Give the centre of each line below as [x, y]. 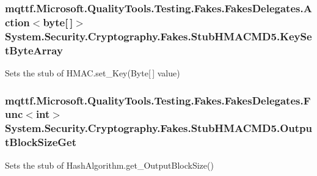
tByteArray [34, 50]
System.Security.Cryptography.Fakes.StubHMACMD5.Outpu [158, 128]
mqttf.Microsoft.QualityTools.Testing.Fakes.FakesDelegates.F [158, 100]
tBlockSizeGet [41, 142]
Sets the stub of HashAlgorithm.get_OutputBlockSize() [109, 165]
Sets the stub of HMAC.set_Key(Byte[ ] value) [93, 72]
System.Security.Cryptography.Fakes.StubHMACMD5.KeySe [158, 36]
